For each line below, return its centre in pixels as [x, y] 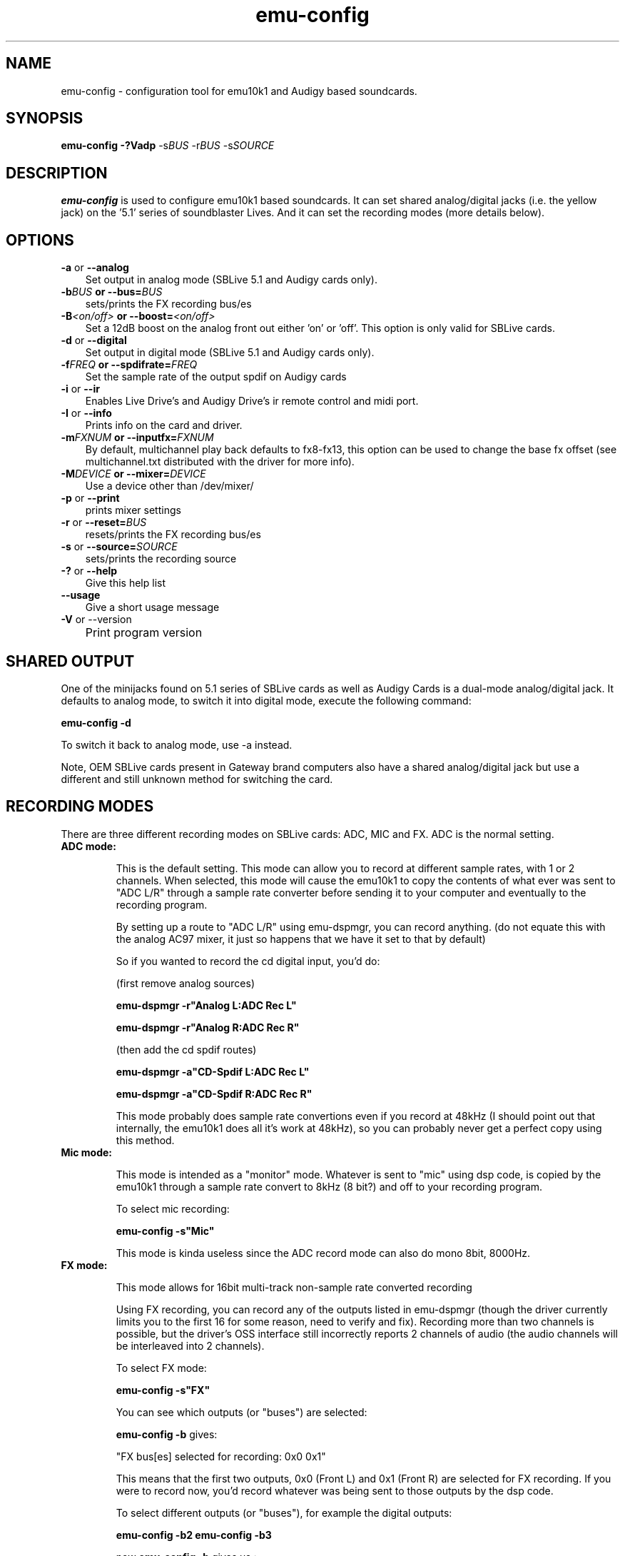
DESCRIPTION [57, 173]
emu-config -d [96, 722]
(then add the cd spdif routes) [186, 1049]
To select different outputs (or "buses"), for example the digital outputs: [284, 1512]
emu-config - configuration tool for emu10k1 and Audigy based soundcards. [239, 91]
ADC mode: [88, 846]
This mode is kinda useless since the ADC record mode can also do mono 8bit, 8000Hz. [323, 1253]
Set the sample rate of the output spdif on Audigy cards [216, 377]
